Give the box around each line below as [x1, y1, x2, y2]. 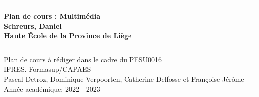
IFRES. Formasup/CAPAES [4, 64, 91, 74]
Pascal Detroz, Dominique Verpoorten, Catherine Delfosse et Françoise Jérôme [4, 73, 244, 84]
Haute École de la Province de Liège [4, 30, 132, 41]
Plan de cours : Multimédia [4, 11, 101, 21]
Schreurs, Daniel [4, 20, 62, 31]
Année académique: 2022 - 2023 [4, 83, 100, 94]
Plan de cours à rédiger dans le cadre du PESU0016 [4, 54, 162, 64]
